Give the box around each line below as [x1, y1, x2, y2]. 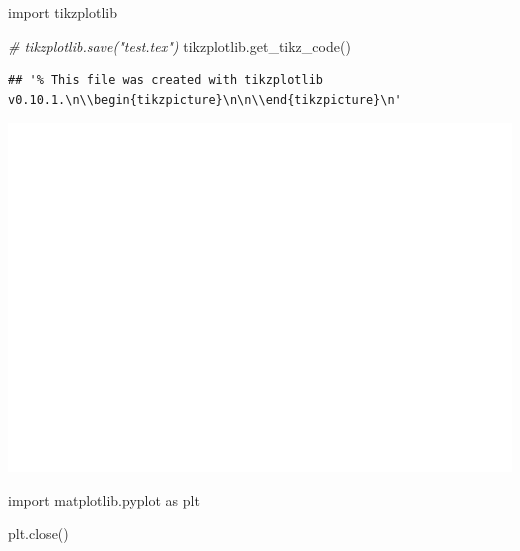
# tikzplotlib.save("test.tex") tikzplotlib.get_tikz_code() [8, 35, 351, 56]
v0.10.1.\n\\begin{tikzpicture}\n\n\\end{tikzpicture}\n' [8, 92, 402, 107]
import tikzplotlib [8, 2, 117, 22]
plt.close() [8, 523, 69, 544]
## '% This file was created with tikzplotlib [8, 73, 323, 88]
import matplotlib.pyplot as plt [8, 489, 200, 510]
